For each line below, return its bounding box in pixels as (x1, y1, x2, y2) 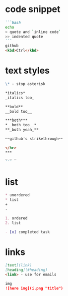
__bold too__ (5, 109, 32, 114)
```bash (5, 20, 21, 25)
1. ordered (5, 215, 28, 221)
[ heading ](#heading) (5, 267, 48, 272)
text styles (5, 65, 50, 76)
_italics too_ (5, 95, 35, 100)
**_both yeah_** (5, 127, 39, 132)
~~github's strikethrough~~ (5, 136, 64, 141)
